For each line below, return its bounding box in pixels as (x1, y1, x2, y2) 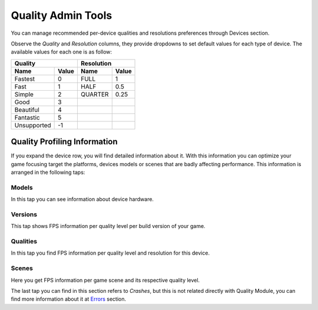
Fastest (14, 74, 35, 83)
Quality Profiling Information (11, 137, 118, 147)
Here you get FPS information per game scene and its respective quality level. (11, 276, 200, 283)
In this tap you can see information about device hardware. (11, 196, 154, 203)
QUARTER (80, 90, 109, 98)
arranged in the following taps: (11, 169, 85, 176)
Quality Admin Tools (11, 9, 112, 22)
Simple (14, 90, 34, 98)
